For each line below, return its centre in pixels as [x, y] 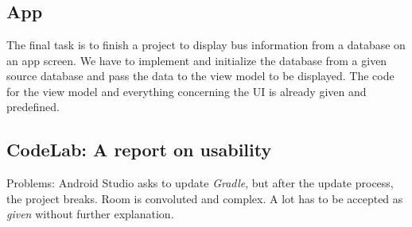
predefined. [33, 107]
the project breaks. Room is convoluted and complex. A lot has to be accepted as [205, 198]
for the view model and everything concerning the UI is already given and [187, 91]
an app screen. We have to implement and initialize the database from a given [197, 60]
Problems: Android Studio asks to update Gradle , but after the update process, [200, 183]
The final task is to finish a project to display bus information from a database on [206, 44]
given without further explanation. [90, 214]
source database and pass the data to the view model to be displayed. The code [200, 76]
